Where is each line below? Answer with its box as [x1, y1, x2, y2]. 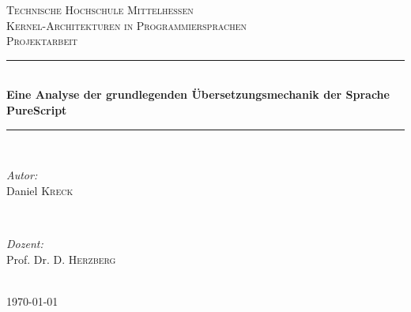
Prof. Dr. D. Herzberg [6, 250, 116, 267]
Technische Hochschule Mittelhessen [6, 2, 194, 17]
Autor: [6, 167, 38, 183]
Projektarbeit [6, 32, 78, 49]
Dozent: [6, 235, 43, 251]
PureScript [6, 101, 67, 118]
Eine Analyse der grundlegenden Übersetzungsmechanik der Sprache [6, 86, 390, 103]
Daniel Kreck [6, 182, 74, 198]
